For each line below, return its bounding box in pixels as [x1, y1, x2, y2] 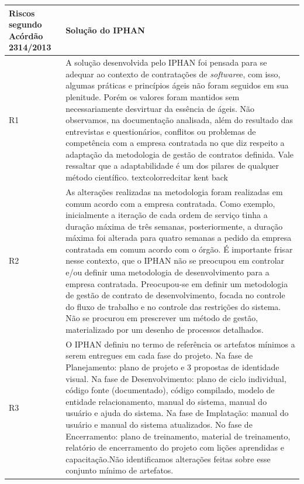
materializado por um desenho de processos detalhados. [65, 323, 264, 336]
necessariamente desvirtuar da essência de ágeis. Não [65, 102, 255, 114]
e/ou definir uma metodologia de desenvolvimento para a [65, 266, 270, 278]
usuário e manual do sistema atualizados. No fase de [65, 418, 253, 431]
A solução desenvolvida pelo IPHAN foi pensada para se [65, 56, 267, 69]
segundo [9, 18, 42, 30]
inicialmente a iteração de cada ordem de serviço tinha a [65, 209, 268, 221]
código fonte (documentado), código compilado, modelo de [65, 384, 275, 396]
